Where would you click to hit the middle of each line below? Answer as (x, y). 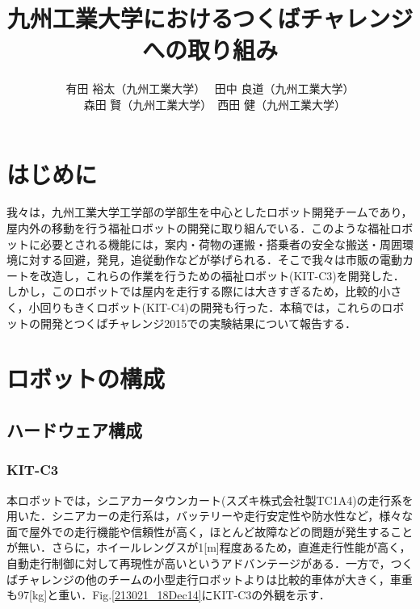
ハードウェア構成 (74, 429)
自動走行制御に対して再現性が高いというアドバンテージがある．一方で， (199, 563)
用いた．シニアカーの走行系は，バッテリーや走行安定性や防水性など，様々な (210, 516)
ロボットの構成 (86, 378)
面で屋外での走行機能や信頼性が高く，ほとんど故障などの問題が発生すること (210, 531)
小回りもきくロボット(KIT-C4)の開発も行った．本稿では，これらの (205, 307)
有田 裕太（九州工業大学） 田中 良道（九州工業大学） (210, 88)
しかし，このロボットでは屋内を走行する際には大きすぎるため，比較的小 (199, 291)
